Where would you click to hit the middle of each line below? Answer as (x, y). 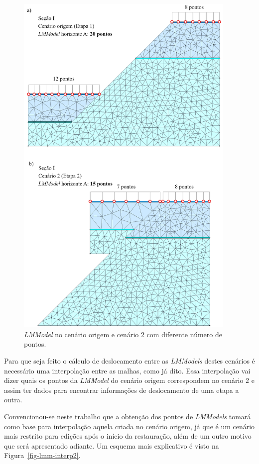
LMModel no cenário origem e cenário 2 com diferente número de (123, 334)
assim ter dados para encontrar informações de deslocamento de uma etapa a (122, 390)
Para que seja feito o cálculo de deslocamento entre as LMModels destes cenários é (129, 360)
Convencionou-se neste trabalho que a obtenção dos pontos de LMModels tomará (128, 416)
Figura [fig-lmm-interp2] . (42, 455)
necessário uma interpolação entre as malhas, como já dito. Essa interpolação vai (127, 370)
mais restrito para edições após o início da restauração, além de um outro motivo (128, 436)
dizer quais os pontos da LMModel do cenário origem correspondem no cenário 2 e (129, 380)
